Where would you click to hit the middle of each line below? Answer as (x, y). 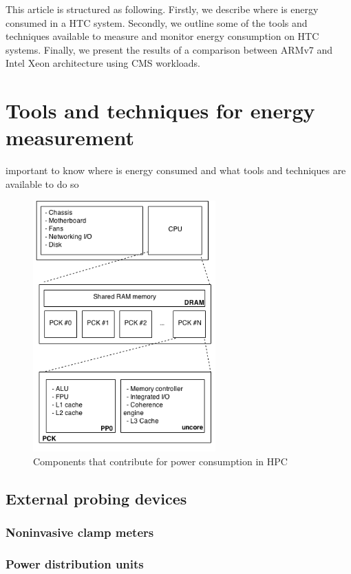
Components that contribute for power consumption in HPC (160, 461)
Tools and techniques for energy (160, 110)
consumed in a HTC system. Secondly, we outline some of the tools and (157, 22)
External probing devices (96, 498)
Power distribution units (75, 564)
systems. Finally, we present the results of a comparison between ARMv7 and (169, 49)
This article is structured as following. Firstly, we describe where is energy (162, 9)
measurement (70, 137)
